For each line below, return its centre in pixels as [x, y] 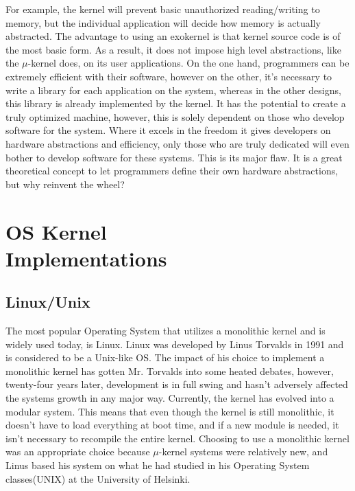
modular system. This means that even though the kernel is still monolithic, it [170, 411]
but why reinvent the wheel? [65, 184]
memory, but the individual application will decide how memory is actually [163, 22]
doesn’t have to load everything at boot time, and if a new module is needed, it [172, 425]
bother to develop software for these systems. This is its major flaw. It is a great [174, 157]
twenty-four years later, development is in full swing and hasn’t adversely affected [177, 384]
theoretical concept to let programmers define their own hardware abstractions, [172, 171]
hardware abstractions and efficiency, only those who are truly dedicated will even [177, 143]
